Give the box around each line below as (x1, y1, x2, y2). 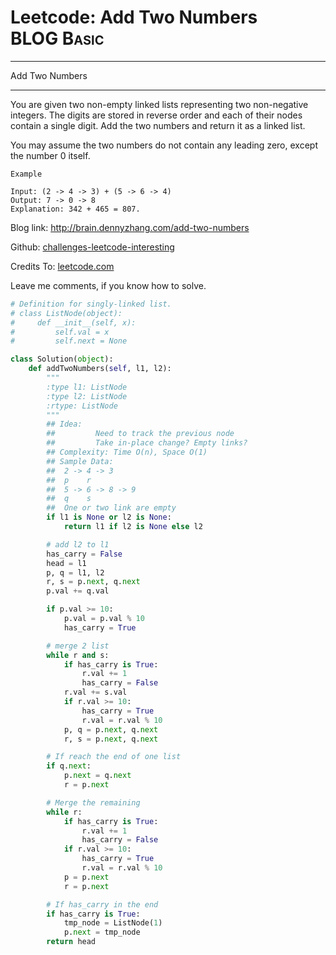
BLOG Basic (10, 27, 105, 50)
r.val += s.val (63, 687, 128, 698)
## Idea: (46, 419, 83, 430)
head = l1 (46, 558, 87, 568)
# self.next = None (10, 336, 128, 346)
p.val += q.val (46, 586, 110, 596)
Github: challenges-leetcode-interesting (10, 241, 175, 253)
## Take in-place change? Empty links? (46, 438, 248, 448)
